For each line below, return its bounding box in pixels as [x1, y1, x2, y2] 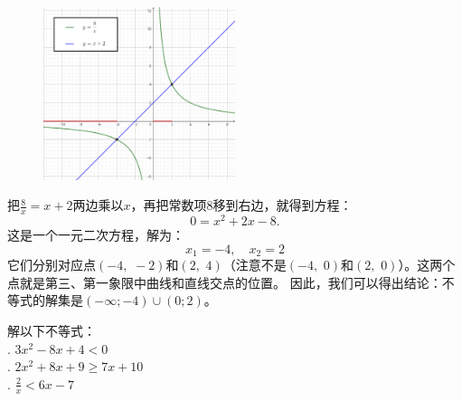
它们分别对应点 [7, 255, 96, 274]
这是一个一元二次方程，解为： [7, 225, 184, 244]
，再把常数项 [130, 196, 207, 215]
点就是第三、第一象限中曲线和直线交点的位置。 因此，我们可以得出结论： [7, 272, 442, 291]
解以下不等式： [7, 321, 96, 339]
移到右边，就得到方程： [212, 196, 353, 215]
